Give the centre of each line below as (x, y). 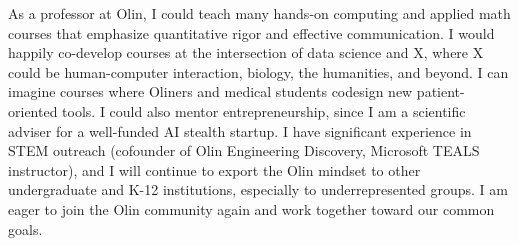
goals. (25, 228)
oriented (33, 110)
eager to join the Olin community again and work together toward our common (251, 208)
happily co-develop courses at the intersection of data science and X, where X (246, 52)
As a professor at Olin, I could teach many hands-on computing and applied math (259, 13)
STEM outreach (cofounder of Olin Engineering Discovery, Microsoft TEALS (244, 150)
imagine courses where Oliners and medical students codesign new (210, 91)
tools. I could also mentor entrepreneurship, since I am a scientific (264, 110)
